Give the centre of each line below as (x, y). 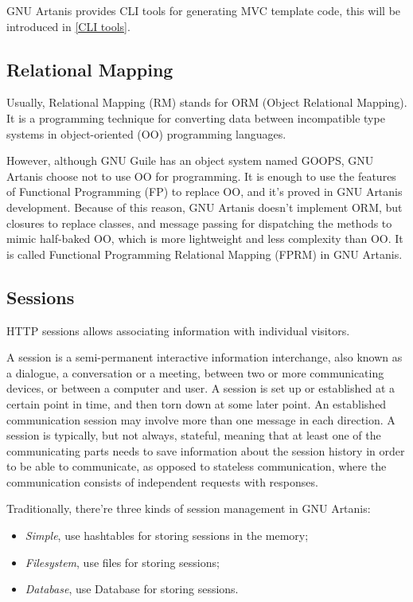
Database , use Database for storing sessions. (132, 589)
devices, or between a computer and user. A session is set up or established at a (201, 388)
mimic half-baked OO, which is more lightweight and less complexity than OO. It (205, 238)
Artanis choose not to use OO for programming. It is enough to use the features (201, 176)
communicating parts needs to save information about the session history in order (206, 450)
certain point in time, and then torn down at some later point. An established (197, 403)
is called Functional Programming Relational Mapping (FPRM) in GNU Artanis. (205, 254)
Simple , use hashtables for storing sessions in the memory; (167, 536)
